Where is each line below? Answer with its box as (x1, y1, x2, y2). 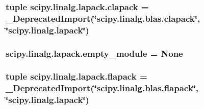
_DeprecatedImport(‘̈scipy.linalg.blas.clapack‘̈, (6, 12, 200, 24)
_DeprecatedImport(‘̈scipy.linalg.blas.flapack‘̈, (6, 82, 199, 94)
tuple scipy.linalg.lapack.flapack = (6, 70, 147, 83)
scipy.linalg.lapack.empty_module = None (6, 47, 183, 59)
